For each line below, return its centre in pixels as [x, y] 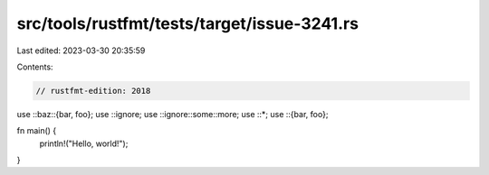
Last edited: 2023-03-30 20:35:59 [81, 51]
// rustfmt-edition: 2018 [93, 91]
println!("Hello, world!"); [84, 143]
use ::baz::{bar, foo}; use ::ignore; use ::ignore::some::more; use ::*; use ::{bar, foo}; [173, 114]
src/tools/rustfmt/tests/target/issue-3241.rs [188, 23]
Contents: [35, 67]
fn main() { [37, 131]
